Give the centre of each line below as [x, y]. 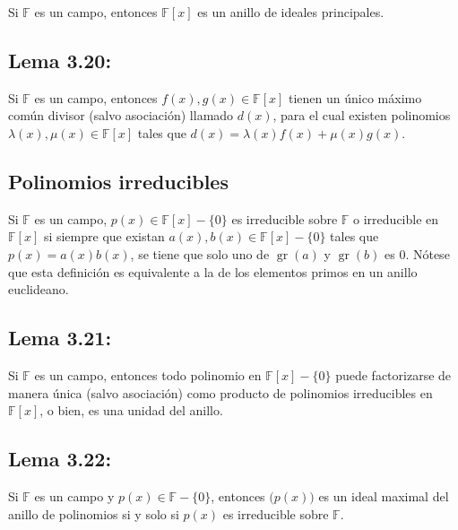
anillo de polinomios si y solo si [94, 513]
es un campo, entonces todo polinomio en [148, 374]
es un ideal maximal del [384, 495]
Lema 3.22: [60, 459]
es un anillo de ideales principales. [291, 12]
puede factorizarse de [393, 374]
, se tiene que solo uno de [200, 253]
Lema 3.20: [60, 60]
